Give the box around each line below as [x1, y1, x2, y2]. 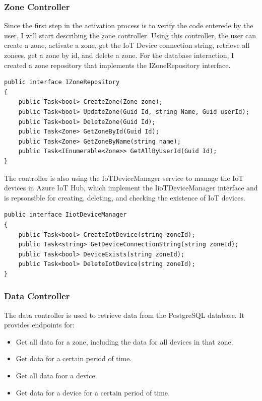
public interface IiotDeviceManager [4, 211, 127, 219]
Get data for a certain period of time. [16, 353, 132, 364]
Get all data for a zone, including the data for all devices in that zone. [16, 336, 233, 347]
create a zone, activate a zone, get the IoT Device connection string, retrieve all [4, 40, 250, 50]
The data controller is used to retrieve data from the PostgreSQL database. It [4, 309, 244, 320]
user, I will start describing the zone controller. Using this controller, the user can [4, 30, 256, 40]
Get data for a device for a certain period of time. [16, 387, 170, 397]
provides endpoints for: [4, 319, 75, 330]
